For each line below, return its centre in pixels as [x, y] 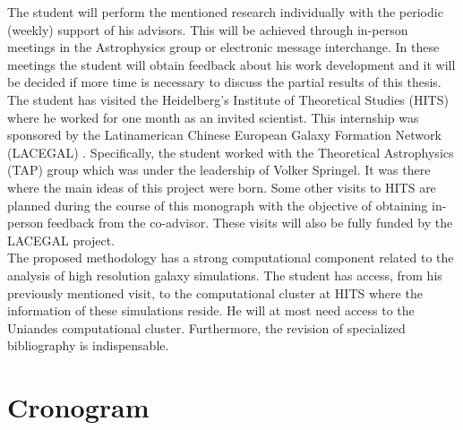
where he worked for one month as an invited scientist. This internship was [213, 117]
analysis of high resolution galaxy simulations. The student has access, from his [225, 275]
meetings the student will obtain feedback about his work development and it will [231, 64]
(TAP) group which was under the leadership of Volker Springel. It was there [219, 170]
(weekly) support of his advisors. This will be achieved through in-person [208, 29]
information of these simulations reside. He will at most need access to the [211, 310]
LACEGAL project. [61, 240]
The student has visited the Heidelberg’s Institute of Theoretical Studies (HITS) [228, 99]
